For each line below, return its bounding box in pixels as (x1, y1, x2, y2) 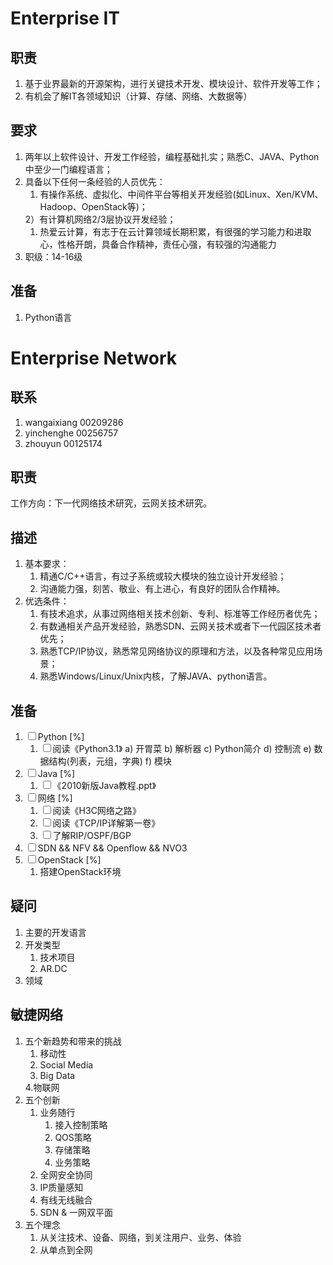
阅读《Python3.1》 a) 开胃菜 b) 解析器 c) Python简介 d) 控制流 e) (52, 743, 312, 755)
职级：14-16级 (24, 250, 83, 262)
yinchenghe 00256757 (24, 427, 119, 439)
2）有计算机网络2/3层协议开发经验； (24, 213, 177, 225)
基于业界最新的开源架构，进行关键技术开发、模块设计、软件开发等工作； (24, 78, 323, 89)
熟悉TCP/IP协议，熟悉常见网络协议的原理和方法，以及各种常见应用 (39, 645, 315, 657)
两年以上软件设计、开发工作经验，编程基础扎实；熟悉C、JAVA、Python (24, 150, 320, 162)
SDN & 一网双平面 (39, 1206, 114, 1218)
